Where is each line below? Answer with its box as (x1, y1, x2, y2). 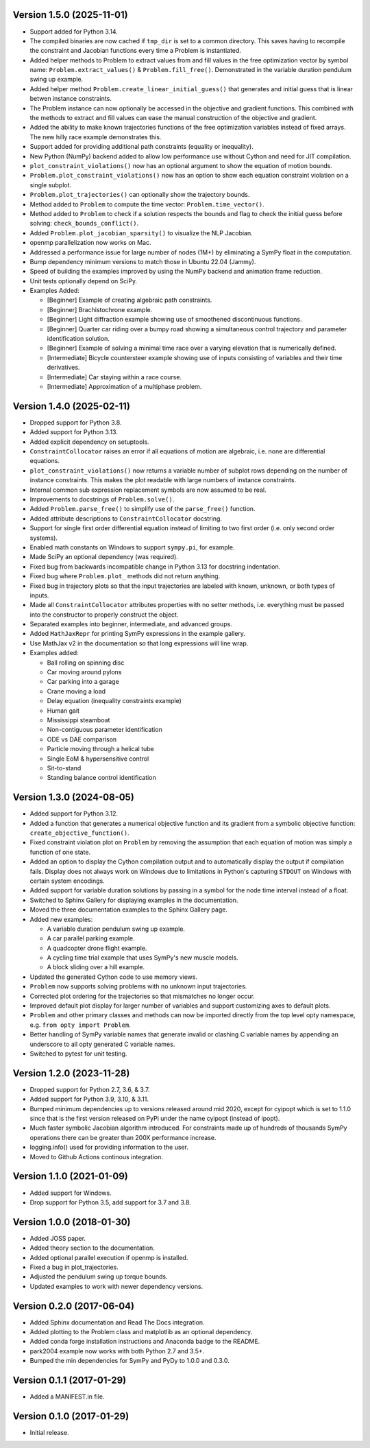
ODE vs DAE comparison (47, 735, 117, 744)
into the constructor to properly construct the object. (29, 610, 179, 619)
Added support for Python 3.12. (29, 809, 118, 818)
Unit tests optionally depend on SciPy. (29, 276, 137, 285)
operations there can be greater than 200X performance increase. (29, 1133, 217, 1141)
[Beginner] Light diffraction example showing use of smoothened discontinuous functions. (47, 316, 302, 324)
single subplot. (29, 180, 72, 189)
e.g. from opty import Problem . (29, 1021, 132, 1029)
